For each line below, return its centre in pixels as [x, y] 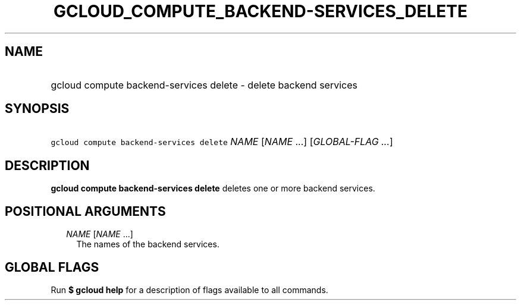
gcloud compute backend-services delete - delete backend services [204, 85]
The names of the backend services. [148, 244]
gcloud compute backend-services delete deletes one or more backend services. [213, 188]
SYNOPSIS [37, 109]
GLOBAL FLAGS [52, 267]
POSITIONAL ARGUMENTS [85, 211]
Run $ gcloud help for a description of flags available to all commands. [189, 290]
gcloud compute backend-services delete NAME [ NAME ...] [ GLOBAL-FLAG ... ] [222, 142]
